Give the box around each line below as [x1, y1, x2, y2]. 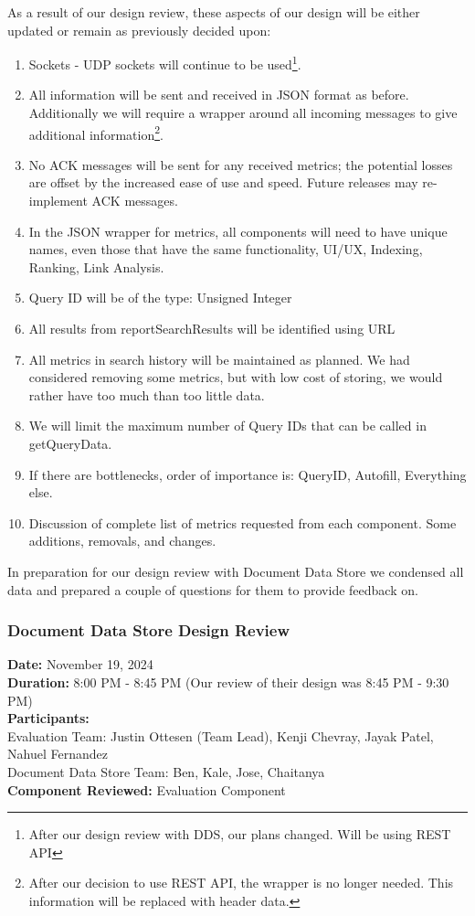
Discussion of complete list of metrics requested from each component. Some [28, 513, 457, 532]
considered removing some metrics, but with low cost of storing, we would [28, 367, 443, 387]
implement [28, 191, 88, 210]
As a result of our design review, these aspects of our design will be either [7, 3, 420, 21]
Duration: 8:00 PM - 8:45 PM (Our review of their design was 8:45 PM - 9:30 [7, 672, 449, 691]
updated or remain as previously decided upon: [7, 20, 271, 39]
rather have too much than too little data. [28, 385, 265, 404]
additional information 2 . [28, 122, 164, 144]
